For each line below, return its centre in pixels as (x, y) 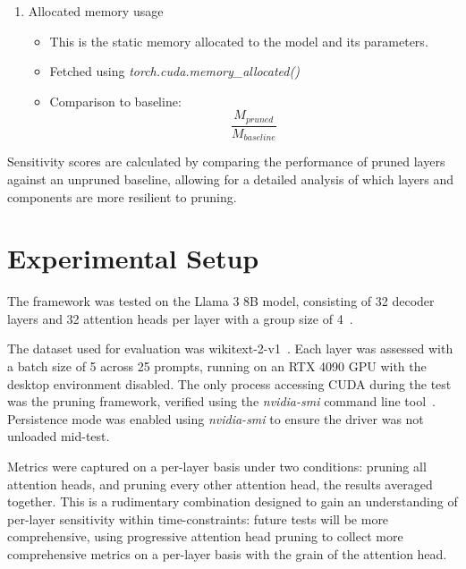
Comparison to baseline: (115, 101)
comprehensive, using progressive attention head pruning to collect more (205, 536)
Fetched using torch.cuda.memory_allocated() (174, 71)
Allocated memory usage (96, 11)
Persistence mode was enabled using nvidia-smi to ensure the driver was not (216, 418)
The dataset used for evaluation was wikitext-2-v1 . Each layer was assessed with (230, 348)
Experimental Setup (133, 258)
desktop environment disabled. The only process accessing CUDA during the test (229, 383)
